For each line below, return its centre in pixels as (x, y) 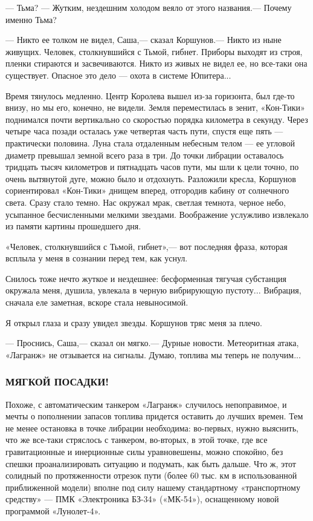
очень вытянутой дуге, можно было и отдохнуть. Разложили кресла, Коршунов (151, 178)
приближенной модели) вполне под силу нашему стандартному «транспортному (153, 487)
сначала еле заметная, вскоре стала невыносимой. (97, 302)
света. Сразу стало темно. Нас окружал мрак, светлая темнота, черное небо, (146, 202)
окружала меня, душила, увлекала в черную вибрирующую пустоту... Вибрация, (153, 290)
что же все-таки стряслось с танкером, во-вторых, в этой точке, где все (137, 440)
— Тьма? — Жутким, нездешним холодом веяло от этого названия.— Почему (149, 7)
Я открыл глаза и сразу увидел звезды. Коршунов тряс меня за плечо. (134, 322)
